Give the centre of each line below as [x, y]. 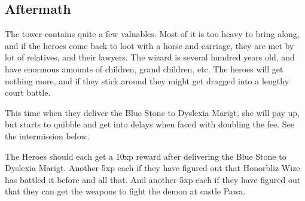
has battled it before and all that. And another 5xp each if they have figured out [153, 179]
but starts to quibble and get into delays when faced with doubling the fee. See [150, 124]
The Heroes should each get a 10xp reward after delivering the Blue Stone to [146, 156]
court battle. [28, 92]
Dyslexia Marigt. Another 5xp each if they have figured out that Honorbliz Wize [152, 168]
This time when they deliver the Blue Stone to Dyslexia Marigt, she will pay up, [152, 112]
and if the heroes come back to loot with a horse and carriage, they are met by [150, 45]
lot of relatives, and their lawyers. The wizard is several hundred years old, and [150, 57]
